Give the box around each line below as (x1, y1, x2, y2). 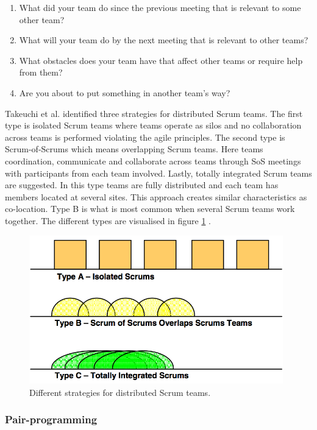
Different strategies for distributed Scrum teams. (29, 386, 211, 398)
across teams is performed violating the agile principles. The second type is (5, 130, 285, 143)
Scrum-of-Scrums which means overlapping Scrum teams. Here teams (5, 143, 263, 155)
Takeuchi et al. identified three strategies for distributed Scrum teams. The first (5, 107, 303, 119)
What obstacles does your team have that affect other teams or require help (19, 54, 303, 66)
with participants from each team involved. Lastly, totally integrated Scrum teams (5, 166, 312, 179)
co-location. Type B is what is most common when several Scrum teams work (5, 202, 295, 215)
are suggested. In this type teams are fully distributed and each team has (5, 178, 279, 191)
